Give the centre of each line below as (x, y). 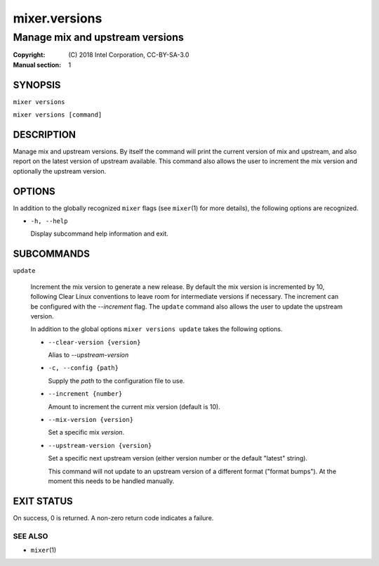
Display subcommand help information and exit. (99, 234)
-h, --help (49, 221)
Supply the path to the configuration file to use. (117, 380)
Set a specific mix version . (86, 432)
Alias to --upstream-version (88, 355)
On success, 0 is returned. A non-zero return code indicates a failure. (113, 517)
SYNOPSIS (37, 85)
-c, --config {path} (84, 368)
